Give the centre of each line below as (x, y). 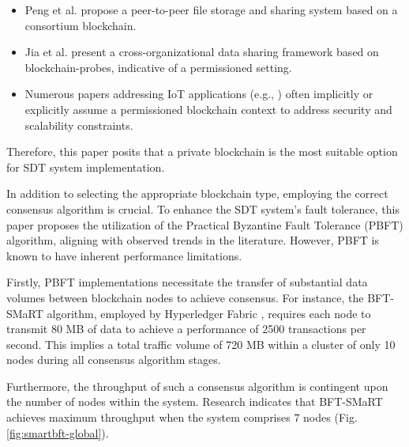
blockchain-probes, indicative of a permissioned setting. (158, 67)
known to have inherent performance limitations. (124, 255)
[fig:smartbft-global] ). (58, 432)
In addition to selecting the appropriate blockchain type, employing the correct (197, 193)
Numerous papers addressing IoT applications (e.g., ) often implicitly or (199, 94)
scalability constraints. (79, 125)
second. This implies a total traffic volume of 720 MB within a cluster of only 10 (201, 344)
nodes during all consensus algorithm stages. (114, 360)
